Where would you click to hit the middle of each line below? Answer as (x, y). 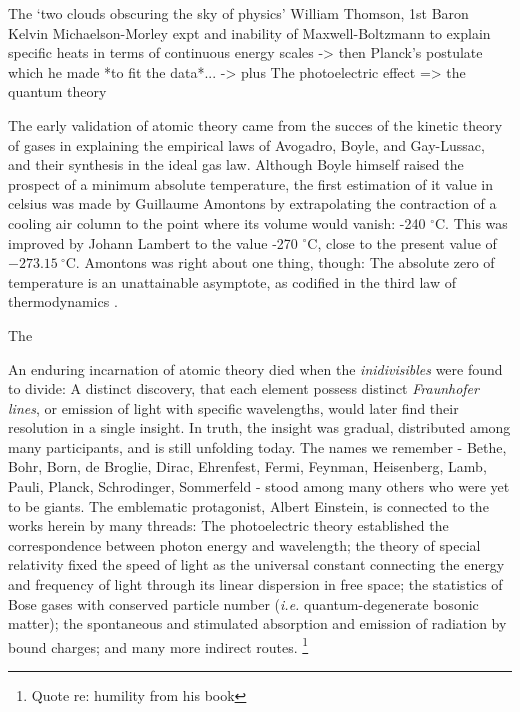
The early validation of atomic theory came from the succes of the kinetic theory (255, 124)
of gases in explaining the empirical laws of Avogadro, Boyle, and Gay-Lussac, (246, 144)
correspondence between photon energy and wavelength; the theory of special (244, 544)
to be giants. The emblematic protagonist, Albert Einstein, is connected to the (248, 505)
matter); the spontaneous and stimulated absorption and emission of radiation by (257, 623)
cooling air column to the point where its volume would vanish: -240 (217, 222)
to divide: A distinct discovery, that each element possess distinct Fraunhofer (243, 388)
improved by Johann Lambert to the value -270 (153, 242)
